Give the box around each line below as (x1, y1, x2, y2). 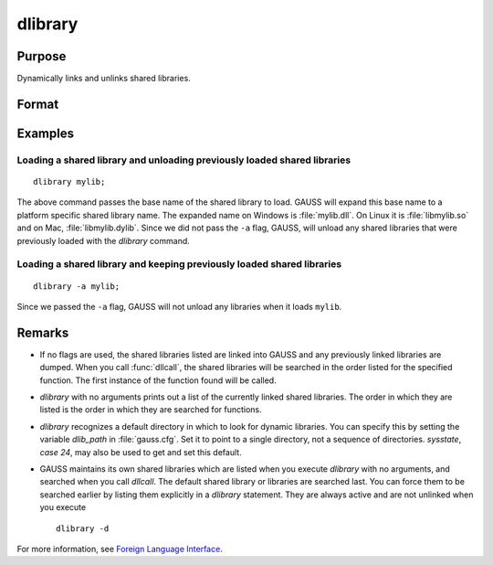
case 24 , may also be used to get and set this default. (39, 446, 242, 457)
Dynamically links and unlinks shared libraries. (16, 73, 191, 84)
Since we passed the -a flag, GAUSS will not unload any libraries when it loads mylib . (16, 301, 342, 312)
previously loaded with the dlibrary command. (16, 235, 191, 246)
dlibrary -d (56, 523, 110, 534)
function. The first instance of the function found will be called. (39, 375, 278, 386)
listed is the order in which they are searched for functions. (39, 404, 262, 415)
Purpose (16, 48, 67, 64)
